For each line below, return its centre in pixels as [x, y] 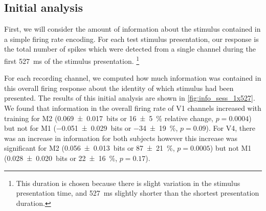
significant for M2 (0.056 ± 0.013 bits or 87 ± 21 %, [90, 148]
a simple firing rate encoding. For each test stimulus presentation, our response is [131, 39]
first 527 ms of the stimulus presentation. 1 [72, 60]
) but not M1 [231, 148]
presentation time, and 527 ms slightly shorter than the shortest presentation [138, 193]
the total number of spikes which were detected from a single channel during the [130, 49]
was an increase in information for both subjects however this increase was [121, 138]
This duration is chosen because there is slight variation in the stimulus [128, 183]
